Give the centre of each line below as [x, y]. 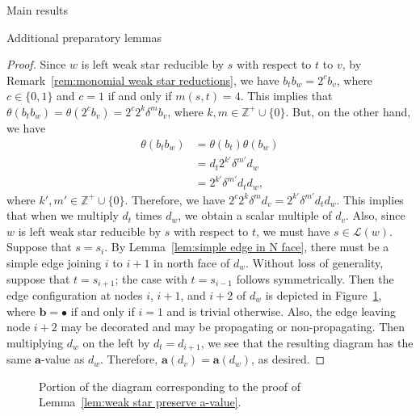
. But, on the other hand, [348, 111]
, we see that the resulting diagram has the [307, 342]
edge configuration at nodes [75, 294]
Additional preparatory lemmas [84, 37]
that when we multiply [63, 215]
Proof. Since [36, 64]
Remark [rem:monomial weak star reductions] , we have [143, 80]
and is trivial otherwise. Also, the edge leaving [281, 311]
